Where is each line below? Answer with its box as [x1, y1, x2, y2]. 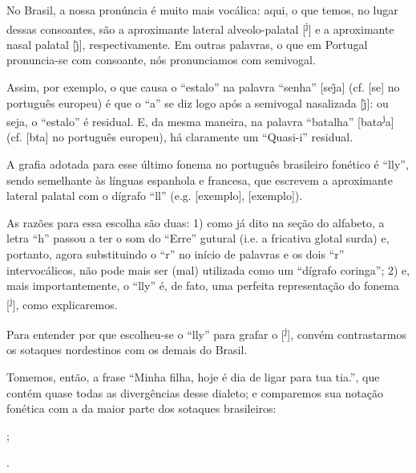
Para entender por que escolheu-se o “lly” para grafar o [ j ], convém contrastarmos [6, 324, 407, 342]
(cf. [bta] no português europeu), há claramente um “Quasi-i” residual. [6, 128, 353, 145]
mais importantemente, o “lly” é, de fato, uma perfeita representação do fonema [6, 277, 399, 294]
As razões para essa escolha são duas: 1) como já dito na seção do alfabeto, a [6, 214, 385, 230]
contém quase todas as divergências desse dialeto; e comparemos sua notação [6, 384, 383, 401]
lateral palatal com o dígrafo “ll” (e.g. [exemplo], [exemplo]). [6, 187, 303, 204]
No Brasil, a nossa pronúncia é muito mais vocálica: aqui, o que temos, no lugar [6, 2, 398, 18]
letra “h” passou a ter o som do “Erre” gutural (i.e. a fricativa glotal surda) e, [6, 230, 390, 247]
